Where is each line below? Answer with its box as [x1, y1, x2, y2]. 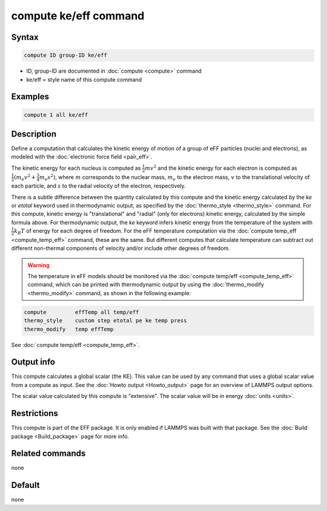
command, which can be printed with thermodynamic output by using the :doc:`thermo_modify [27, 281, 265, 288]
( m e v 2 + [14, 172, 36, 182]
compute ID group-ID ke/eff [24, 52, 107, 59]
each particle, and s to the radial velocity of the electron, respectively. [11, 182, 186, 190]
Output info [11, 357, 56, 367]
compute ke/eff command [11, 9, 145, 22]
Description [11, 129, 57, 139]
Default [11, 480, 40, 490]
